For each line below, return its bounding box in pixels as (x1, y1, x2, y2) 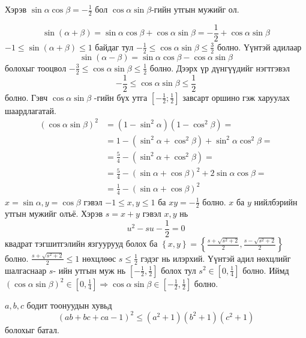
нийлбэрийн (254, 195, 298, 208)
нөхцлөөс (82, 252, 116, 264)
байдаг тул (95, 40, 134, 53)
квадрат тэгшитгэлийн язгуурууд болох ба (5, 237, 158, 249)
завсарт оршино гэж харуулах (182, 91, 290, 103)
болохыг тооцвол (5, 61, 67, 74)
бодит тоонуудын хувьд (26, 298, 112, 311)
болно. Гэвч (5, 91, 48, 103)
